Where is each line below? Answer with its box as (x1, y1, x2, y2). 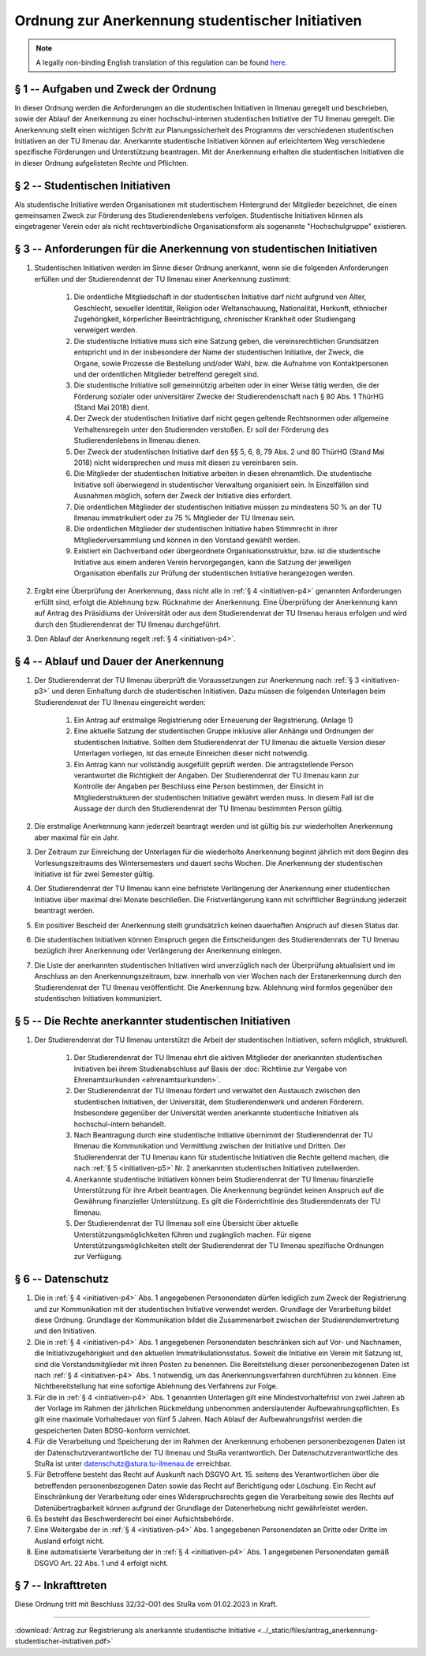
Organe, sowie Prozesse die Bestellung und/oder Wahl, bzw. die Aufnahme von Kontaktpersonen (73, 358, 389, 368)
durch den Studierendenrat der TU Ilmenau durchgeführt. (34, 620, 221, 629)
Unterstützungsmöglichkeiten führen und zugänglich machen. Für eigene (73, 1230, 312, 1239)
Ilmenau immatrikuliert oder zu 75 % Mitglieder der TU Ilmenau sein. (73, 513, 296, 523)
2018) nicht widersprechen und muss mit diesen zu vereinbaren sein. (73, 458, 299, 467)
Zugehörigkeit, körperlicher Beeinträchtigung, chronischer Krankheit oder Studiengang (73, 314, 357, 324)
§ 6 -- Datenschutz (14, 1272, 110, 1286)
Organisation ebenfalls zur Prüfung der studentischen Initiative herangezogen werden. (73, 568, 355, 578)
